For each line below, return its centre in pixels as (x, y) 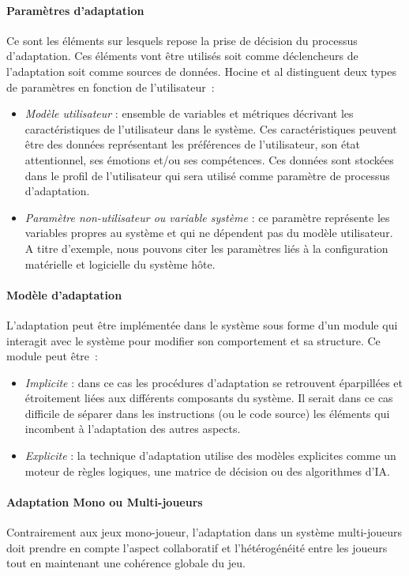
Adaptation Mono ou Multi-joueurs (105, 501)
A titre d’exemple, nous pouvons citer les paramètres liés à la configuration (206, 248)
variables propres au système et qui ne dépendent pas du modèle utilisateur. (209, 233)
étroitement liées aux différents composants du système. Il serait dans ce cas (209, 398)
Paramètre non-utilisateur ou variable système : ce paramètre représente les (207, 217)
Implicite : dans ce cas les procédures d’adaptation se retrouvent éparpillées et (214, 382)
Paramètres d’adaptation (75, 10)
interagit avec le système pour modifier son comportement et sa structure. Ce (193, 340)
